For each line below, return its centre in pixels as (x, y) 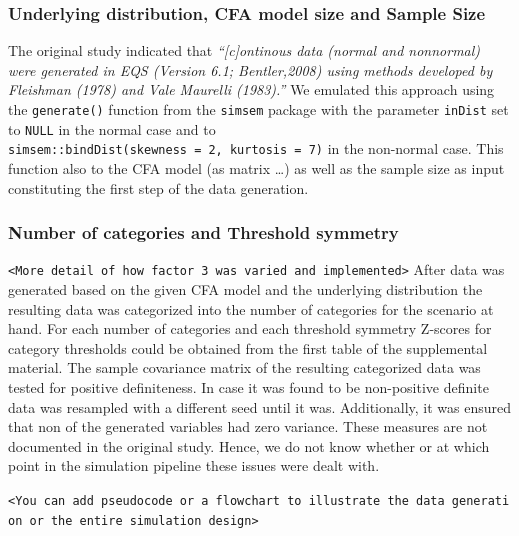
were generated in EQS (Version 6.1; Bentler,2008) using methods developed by (250, 69)
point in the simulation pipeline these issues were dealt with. (194, 465)
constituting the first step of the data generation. (158, 187)
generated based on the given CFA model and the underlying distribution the (245, 289)
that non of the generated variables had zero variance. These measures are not (248, 426)
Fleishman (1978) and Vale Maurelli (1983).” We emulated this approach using (251, 89)
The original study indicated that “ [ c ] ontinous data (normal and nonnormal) (244, 50)
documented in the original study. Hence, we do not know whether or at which (249, 445)
